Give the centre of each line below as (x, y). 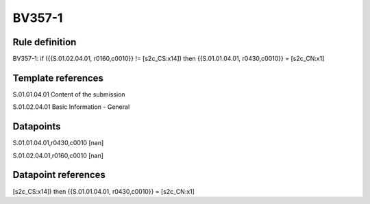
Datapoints (37, 127)
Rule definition (45, 42)
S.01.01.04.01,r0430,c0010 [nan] (58, 143)
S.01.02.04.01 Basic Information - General (71, 107)
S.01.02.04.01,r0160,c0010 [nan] (58, 155)
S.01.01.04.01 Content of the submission (69, 94)
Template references (58, 78)
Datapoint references (59, 175)
